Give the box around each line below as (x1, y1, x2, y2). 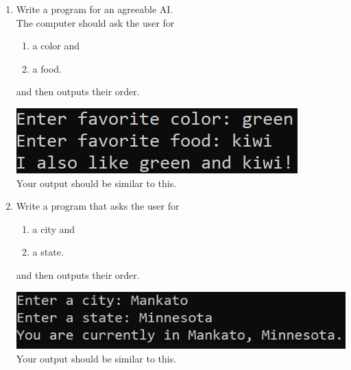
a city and (32, 221, 75, 236)
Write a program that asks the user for (16, 199, 180, 213)
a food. (32, 61, 62, 75)
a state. (32, 245, 64, 259)
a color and (32, 38, 80, 53)
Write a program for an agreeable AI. (16, 2, 173, 16)
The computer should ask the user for (16, 15, 175, 29)
